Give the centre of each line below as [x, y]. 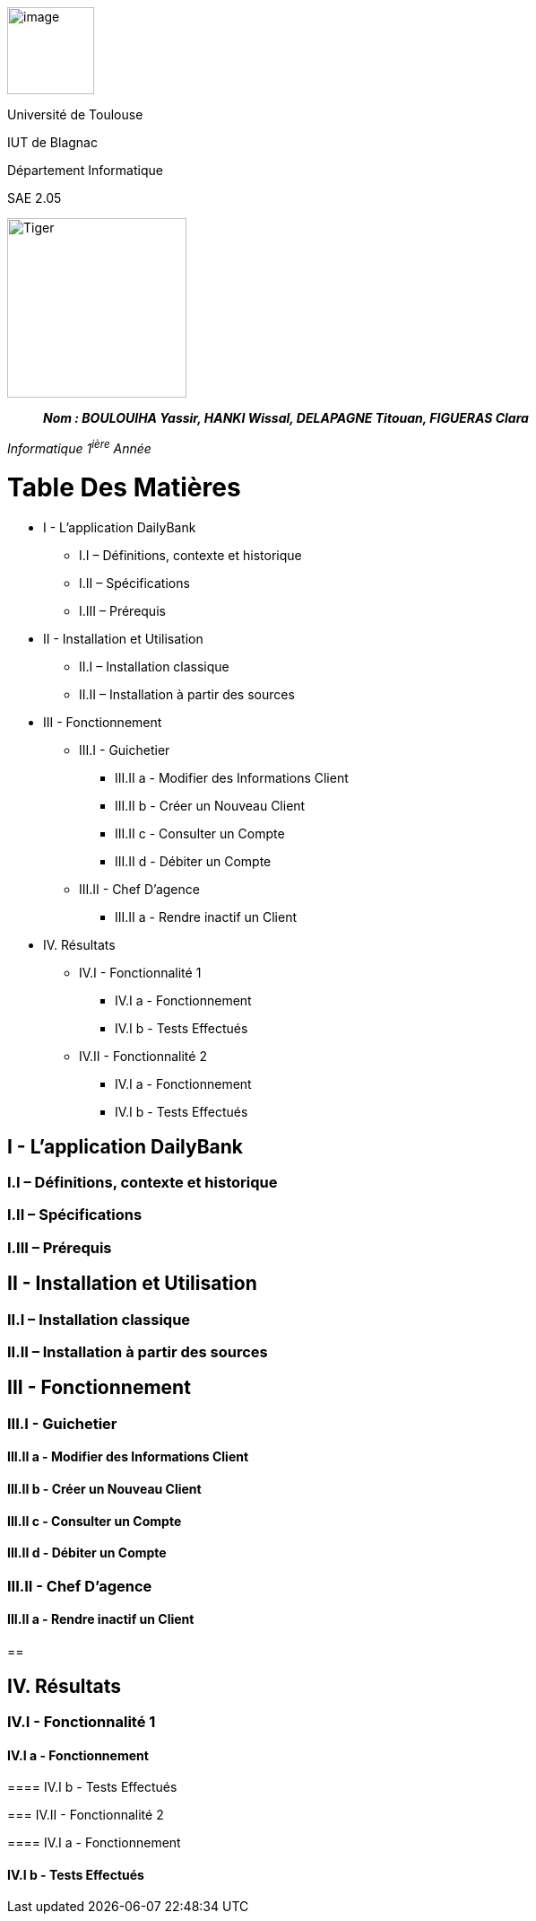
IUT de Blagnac [52, 142]
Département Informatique [85, 170]
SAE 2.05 [35, 198]
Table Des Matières [124, 488]
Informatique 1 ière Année [79, 447]
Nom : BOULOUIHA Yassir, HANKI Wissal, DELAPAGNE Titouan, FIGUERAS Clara [286, 418]
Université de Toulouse [75, 114]
